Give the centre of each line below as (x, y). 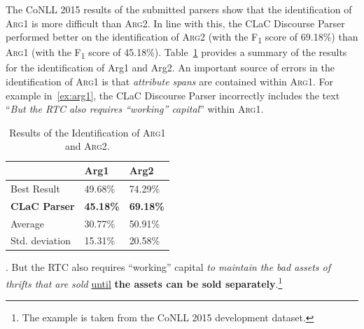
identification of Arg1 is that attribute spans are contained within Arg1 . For (169, 82)
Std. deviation (41, 240)
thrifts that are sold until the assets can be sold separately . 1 (144, 282)
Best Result (35, 188)
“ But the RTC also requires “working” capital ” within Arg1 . (135, 109)
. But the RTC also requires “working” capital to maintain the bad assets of (168, 267)
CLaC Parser (43, 205)
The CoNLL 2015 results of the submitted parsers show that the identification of (179, 9)
